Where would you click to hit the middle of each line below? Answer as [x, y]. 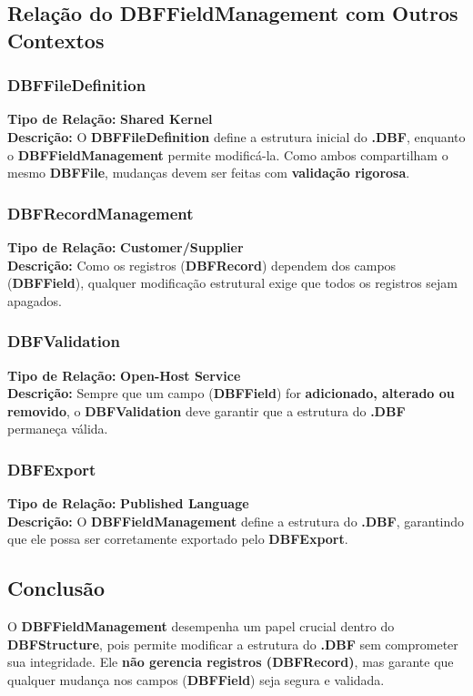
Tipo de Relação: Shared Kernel [110, 119]
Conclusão [56, 588]
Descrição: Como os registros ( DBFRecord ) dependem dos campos [202, 265]
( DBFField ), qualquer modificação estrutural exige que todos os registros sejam [233, 283]
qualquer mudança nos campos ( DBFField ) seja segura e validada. [196, 679]
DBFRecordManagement [101, 213]
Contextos [56, 40]
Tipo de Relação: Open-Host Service [124, 375]
